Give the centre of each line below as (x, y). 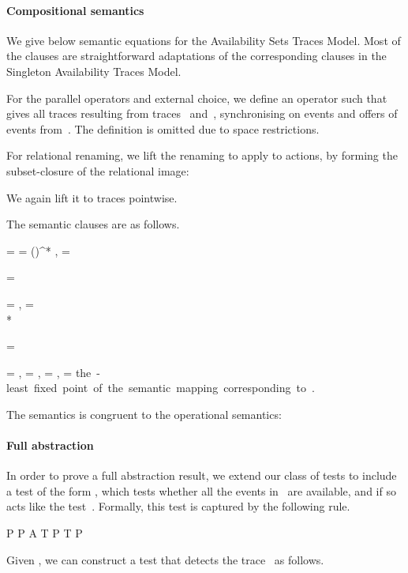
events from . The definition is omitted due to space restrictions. (163, 128)
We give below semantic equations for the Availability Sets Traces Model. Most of (204, 40)
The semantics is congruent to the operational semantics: (144, 414)
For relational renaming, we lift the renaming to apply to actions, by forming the (202, 155)
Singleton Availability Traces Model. (94, 71)
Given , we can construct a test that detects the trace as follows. (165, 559)
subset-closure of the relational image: (98, 170)
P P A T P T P (45, 533)
